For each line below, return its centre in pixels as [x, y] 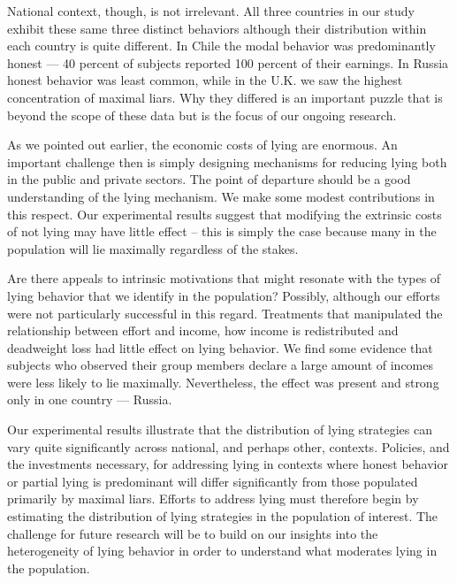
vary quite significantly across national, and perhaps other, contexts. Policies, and [228, 446]
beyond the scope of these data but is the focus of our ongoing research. [202, 115]
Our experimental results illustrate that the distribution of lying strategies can [220, 430]
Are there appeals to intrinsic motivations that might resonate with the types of [224, 278]
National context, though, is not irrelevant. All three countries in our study [211, 11]
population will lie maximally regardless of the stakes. [153, 248]
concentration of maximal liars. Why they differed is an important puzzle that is [225, 97]
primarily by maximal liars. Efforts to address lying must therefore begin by [213, 499]
